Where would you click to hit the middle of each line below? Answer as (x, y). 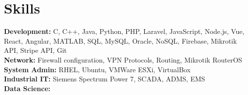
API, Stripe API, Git (35, 50)
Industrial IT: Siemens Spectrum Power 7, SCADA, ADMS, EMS (105, 79)
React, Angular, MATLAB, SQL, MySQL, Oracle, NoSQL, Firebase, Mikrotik (120, 40)
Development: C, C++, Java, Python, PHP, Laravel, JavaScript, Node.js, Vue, (124, 31)
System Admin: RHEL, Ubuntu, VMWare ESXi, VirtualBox (97, 69)
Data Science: (27, 88)
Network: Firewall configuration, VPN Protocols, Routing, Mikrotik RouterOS (123, 59)
